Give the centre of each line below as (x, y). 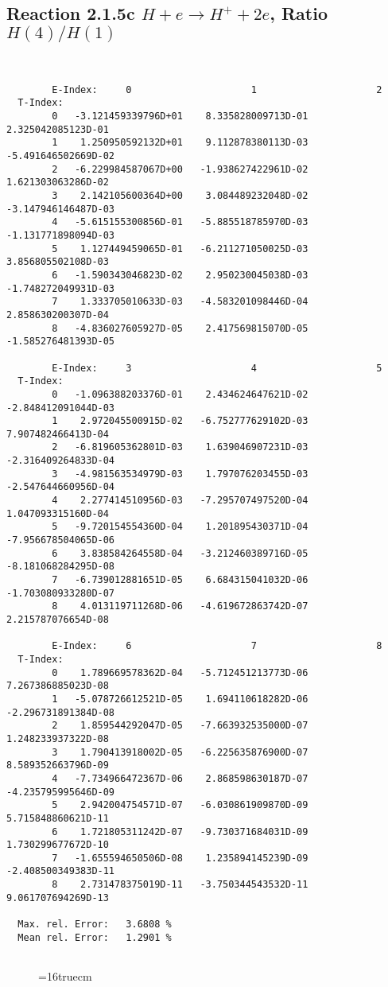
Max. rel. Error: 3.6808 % (95, 925)
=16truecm (65, 976)
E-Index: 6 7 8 (217, 646)
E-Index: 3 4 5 (217, 368)
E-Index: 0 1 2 (217, 89)
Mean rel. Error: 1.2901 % (95, 937)
